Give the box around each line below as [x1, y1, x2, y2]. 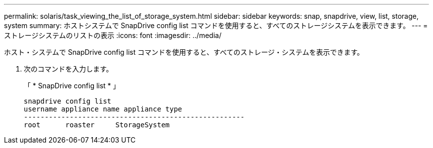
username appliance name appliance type [24, 105, 182, 113]
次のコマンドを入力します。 [24, 65, 113, 73]
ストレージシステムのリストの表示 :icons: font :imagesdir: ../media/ [4, 31, 221, 39]
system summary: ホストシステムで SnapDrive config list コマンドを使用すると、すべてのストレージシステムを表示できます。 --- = [4, 21, 428, 30]
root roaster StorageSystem [24, 121, 170, 129]
